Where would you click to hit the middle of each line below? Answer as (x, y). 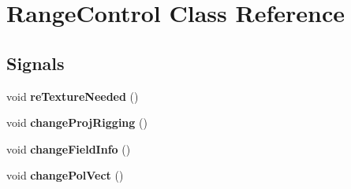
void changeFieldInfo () (69, 148)
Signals (35, 63)
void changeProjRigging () (77, 122)
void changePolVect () (65, 175)
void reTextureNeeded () (73, 96)
